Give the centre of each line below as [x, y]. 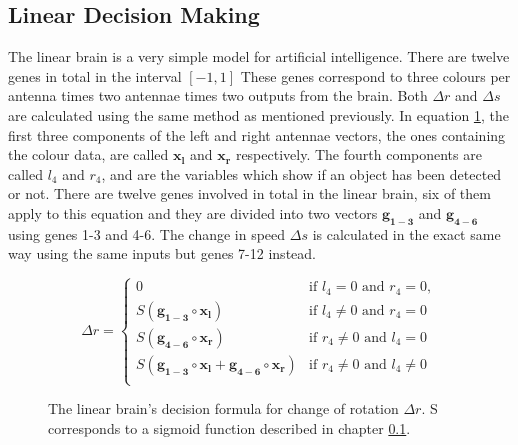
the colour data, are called [88, 154]
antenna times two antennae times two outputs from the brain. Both [218, 95]
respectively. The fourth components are [358, 154]
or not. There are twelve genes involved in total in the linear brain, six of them [249, 193]
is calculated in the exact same [406, 233]
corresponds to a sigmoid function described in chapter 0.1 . [229, 427]
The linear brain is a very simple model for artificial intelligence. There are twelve [259, 56]
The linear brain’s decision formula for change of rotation [223, 408]
